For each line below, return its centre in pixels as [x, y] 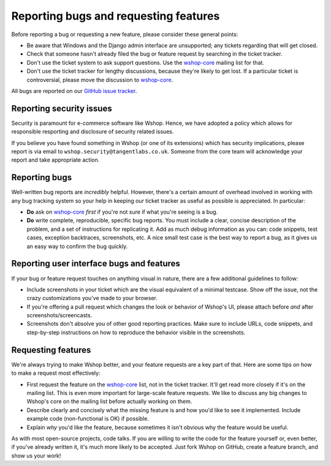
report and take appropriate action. [55, 160]
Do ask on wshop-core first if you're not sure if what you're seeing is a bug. [122, 212]
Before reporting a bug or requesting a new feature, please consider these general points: [125, 34]
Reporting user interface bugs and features [96, 264]
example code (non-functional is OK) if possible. [88, 419]
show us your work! [36, 456]
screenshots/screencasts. [59, 315]
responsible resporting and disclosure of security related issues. [93, 132]
